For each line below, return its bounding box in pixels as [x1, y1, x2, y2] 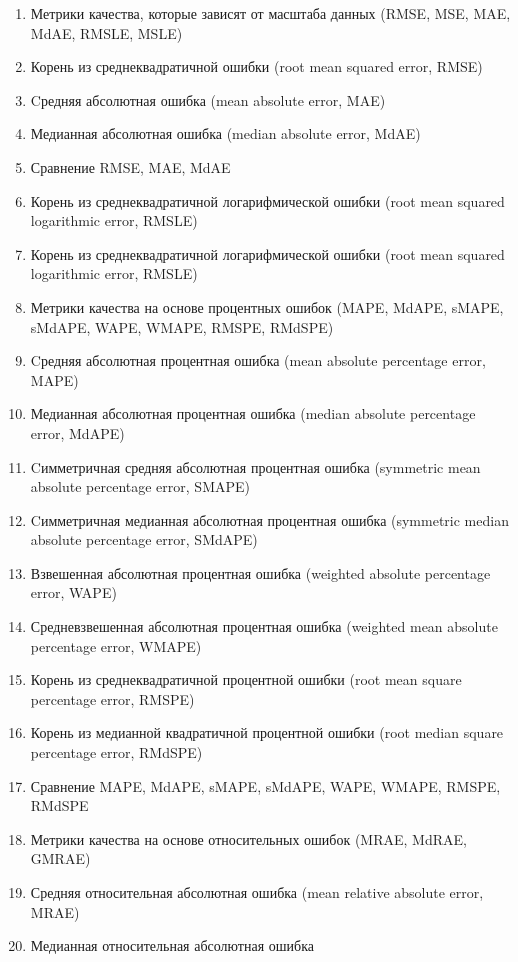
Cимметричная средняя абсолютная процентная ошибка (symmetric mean [30, 456, 481, 477]
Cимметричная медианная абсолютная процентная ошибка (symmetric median [30, 509, 509, 530]
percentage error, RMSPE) [30, 688, 195, 709]
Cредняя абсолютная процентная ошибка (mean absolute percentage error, [30, 350, 486, 371]
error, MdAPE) [30, 422, 125, 443]
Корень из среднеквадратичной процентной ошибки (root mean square [30, 669, 462, 690]
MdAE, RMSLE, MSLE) [30, 22, 183, 43]
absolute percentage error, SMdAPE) [30, 529, 258, 550]
